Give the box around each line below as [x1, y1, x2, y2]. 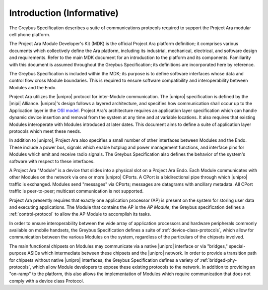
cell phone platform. [9, 31, 51, 37]
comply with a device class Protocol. [9, 278, 84, 284]
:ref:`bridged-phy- [200, 257, 237, 263]
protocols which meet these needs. [9, 128, 81, 134]
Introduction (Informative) [9, 7, 119, 18]
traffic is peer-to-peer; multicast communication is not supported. [9, 188, 144, 194]
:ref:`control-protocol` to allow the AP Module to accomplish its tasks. [9, 211, 151, 217]
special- [228, 243, 246, 249]
